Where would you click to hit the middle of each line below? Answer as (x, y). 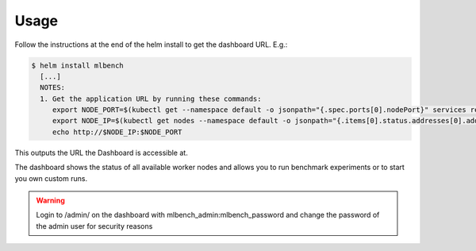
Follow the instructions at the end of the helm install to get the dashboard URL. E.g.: (151, 44)
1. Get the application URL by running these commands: (151, 98)
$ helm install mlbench (78, 65)
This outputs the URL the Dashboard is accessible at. (101, 153)
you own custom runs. (51, 178)
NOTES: (53, 88)
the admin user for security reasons (94, 226)
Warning (50, 201)
